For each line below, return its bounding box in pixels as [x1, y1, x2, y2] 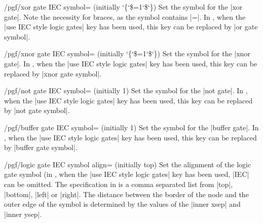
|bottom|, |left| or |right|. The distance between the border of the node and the [4, 189, 249, 199]
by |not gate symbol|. [4, 105, 70, 116]
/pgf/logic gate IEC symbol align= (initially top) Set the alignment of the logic [4, 159, 251, 169]
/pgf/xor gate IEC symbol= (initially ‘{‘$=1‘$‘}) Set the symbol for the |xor [4, 2, 243, 12]
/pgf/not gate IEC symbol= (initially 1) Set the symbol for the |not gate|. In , [4, 85, 248, 96]
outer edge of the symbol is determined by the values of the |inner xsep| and [4, 199, 241, 209]
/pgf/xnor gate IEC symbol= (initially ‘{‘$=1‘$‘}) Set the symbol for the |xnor [4, 48, 250, 59]
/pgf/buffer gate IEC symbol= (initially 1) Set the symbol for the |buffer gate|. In [4, 122, 259, 132]
